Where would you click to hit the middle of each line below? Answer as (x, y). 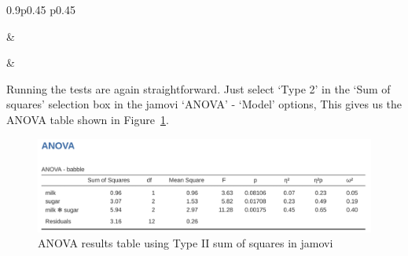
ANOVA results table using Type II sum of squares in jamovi (186, 243)
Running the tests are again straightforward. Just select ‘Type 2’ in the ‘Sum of (198, 88)
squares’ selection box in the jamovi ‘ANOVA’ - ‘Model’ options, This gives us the (204, 104)
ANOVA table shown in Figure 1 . (88, 119)
